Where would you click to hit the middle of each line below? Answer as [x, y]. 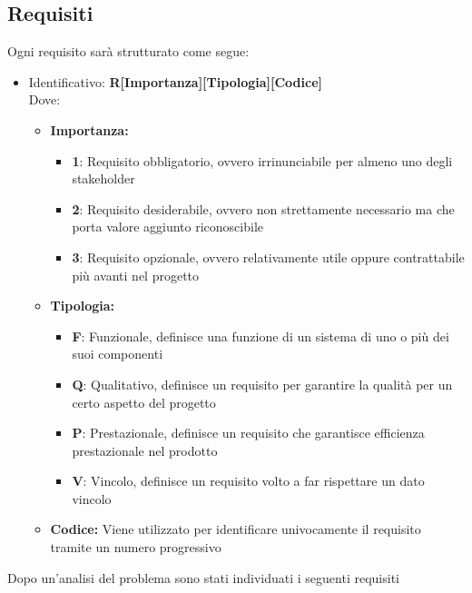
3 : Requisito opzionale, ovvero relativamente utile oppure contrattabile [268, 257]
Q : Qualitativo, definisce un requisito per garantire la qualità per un [262, 384]
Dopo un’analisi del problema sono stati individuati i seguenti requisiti [203, 577]
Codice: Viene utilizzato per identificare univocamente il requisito [236, 529]
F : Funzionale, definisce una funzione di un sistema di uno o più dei [261, 336]
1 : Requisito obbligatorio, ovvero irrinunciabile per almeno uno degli [262, 160]
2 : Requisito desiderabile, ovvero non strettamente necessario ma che [263, 208]
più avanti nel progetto [136, 275]
